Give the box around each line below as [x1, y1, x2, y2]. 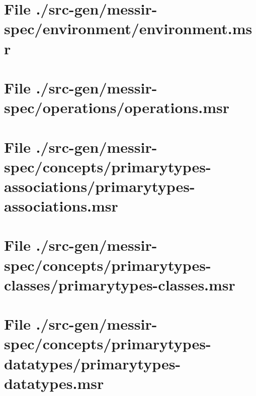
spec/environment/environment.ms [4, 18, 252, 39]
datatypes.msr [4, 372, 104, 393]
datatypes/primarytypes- [4, 353, 181, 373]
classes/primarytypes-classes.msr [4, 274, 235, 294]
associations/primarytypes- [4, 175, 195, 196]
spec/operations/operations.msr [4, 97, 229, 118]
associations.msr [4, 195, 118, 216]
